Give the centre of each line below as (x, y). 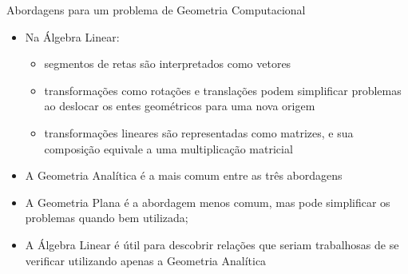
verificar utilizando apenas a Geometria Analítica (146, 260)
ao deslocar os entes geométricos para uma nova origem (180, 106)
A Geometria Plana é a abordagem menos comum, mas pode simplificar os (208, 202)
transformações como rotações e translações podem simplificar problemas (223, 90)
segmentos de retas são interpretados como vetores (168, 64)
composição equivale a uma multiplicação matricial (168, 148)
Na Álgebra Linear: (72, 36)
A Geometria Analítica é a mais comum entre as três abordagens (184, 175)
